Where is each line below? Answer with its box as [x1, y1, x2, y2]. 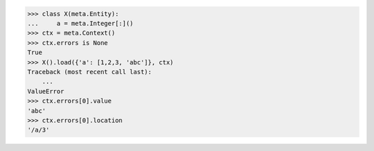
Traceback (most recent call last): [27, 68, 152, 75]
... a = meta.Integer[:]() [27, 19, 134, 27]
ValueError [27, 87, 64, 95]
